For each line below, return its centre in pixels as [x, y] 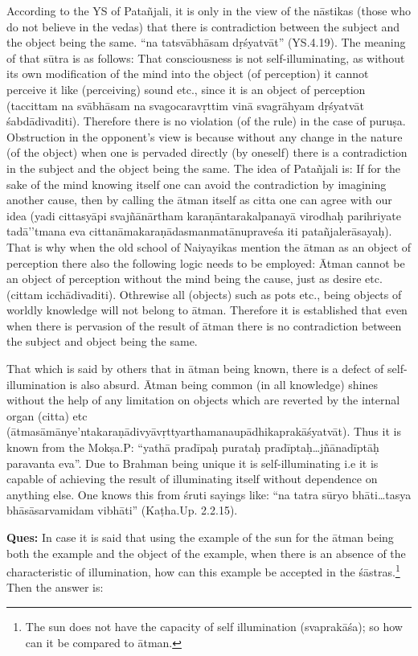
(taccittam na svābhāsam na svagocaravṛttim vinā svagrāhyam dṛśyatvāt [186, 105]
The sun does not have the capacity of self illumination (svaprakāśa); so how [214, 627]
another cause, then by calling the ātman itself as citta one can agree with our [199, 200]
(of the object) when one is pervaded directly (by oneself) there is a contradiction [207, 152]
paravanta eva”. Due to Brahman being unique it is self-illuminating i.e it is [193, 463]
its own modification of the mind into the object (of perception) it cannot [188, 74]
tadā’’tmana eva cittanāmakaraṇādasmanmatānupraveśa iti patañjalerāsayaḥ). [199, 231]
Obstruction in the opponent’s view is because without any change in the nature [205, 136]
